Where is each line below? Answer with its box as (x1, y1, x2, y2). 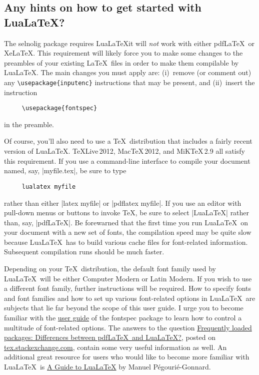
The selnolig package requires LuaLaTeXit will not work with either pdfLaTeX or (4, 38, 254, 48)
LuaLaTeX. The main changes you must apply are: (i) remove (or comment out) (4, 67, 251, 78)
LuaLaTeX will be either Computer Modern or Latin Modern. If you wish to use (4, 273, 252, 283)
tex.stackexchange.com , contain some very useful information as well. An (4, 341, 227, 352)
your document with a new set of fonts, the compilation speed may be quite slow (4, 227, 251, 237)
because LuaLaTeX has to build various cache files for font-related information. (4, 236, 248, 247)
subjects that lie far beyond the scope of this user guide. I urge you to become (4, 302, 243, 313)
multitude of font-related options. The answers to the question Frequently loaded (4, 322, 252, 332)
